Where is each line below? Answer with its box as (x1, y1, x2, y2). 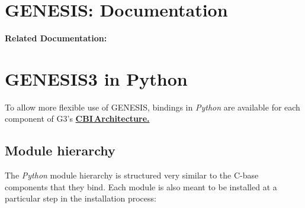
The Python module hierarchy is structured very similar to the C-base (5, 169, 259, 181)
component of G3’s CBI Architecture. (5, 112, 150, 125)
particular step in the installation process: (5, 192, 156, 204)
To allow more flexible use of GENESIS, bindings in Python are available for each (5, 100, 300, 113)
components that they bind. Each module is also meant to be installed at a (5, 180, 277, 193)
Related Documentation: (5, 32, 107, 44)
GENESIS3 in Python (5, 66, 188, 90)
